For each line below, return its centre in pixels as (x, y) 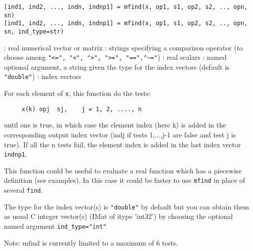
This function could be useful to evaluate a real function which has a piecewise (123, 170)
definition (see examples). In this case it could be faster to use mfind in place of (125, 180)
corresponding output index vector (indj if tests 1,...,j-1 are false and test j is (120, 135)
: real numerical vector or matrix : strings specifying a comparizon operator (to (124, 47)
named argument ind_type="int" (55, 226)
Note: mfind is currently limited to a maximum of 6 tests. (91, 242)
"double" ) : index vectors (43, 76)
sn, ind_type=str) (34, 31)
